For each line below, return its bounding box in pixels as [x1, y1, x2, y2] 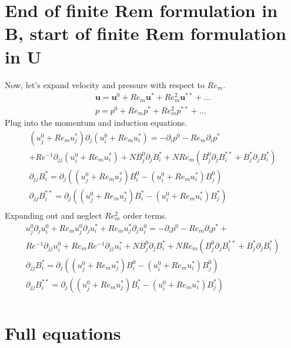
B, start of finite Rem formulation [5, 21, 286, 45]
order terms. [123, 209, 168, 221]
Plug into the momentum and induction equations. [5, 116, 188, 129]
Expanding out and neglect [5, 209, 102, 221]
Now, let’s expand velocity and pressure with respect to [5, 78, 205, 91]
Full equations [5, 321, 121, 345]
